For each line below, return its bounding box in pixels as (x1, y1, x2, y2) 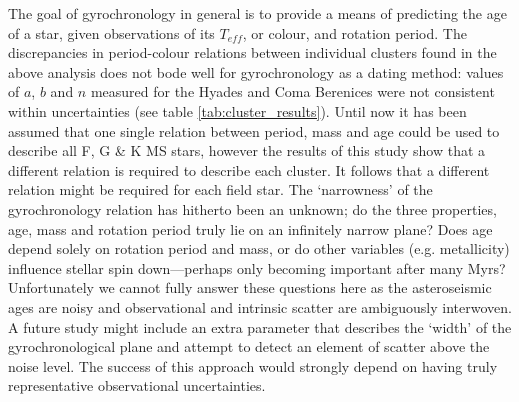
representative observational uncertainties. (8, 375, 266, 396)
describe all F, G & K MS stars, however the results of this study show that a (8, 140, 486, 161)
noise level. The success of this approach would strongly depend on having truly (8, 355, 498, 376)
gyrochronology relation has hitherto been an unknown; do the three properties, (8, 198, 497, 219)
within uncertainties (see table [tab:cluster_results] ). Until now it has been (8, 100, 467, 121)
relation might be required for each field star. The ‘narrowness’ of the (8, 179, 433, 200)
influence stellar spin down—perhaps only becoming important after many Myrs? (8, 257, 506, 278)
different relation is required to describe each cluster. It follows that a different (8, 159, 490, 180)
